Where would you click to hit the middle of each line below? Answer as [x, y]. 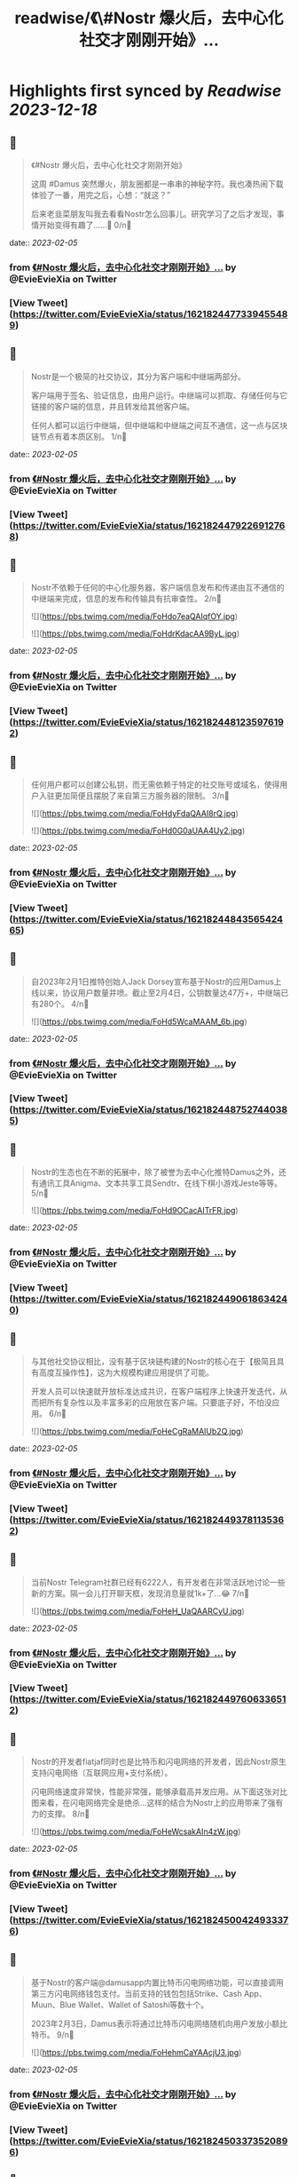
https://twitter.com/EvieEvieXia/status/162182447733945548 [150, 314]
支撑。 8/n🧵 [68, 1814]
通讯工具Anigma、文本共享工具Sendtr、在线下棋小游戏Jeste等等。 [161, 1183]
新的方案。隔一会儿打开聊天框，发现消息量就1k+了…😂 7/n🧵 [140, 1593]
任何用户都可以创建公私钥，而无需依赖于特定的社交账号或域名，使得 [155, 784]
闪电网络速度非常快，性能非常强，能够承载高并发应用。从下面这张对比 [159, 1792]
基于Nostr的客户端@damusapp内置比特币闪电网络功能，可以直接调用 [157, 1982]
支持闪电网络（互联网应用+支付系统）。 [102, 1773]
